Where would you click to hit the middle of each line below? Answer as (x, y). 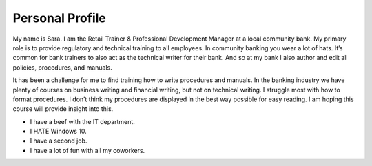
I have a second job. (59, 141)
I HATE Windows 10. (59, 132)
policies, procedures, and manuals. (63, 67)
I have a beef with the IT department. (83, 121)
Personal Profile (60, 18)
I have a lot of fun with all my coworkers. (87, 150)
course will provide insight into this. (63, 109)
